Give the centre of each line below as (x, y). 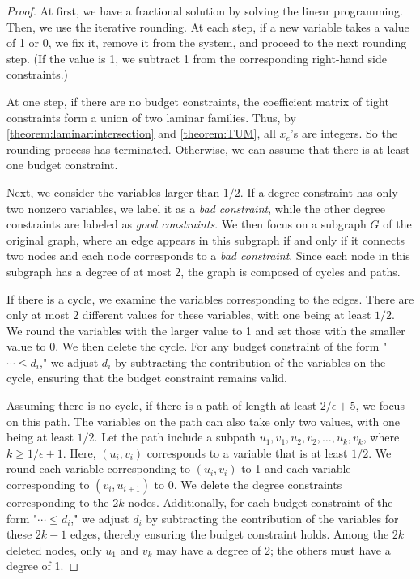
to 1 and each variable (296, 468)
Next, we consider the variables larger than (113, 192)
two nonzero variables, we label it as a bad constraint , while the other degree (196, 208)
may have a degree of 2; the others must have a (274, 549)
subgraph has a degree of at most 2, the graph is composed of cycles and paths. (204, 271)
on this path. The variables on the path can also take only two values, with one (204, 421)
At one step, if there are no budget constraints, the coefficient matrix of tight (198, 101)
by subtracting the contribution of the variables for (272, 518)
